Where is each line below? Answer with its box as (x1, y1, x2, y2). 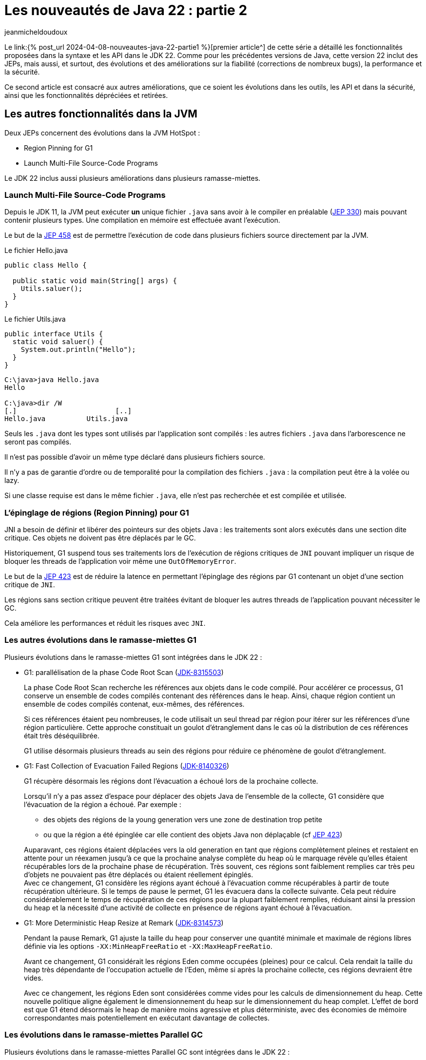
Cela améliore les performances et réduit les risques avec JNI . (4, 619, 206, 628)
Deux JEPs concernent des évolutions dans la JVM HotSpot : (4, 128, 200, 137)
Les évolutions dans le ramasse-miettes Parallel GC (4, 1030, 203, 1040)
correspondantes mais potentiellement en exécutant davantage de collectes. (24, 1013, 270, 1022)
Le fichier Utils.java (4, 315, 66, 324)
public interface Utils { (4, 330, 103, 338)
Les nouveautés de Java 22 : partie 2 (4, 2, 248, 19)
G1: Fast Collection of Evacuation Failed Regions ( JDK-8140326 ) (24, 761, 230, 770)
